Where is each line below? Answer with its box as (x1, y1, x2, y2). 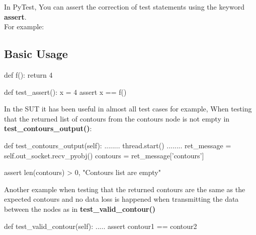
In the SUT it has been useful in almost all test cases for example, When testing (4, 103, 252, 114)
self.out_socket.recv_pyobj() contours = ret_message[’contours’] (4, 150, 204, 160)
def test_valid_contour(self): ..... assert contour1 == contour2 (4, 220, 197, 231)
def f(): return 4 (4, 69, 53, 80)
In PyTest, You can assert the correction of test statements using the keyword (4, 2, 245, 12)
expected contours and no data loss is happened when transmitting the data (4, 194, 239, 204)
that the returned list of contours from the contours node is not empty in (4, 113, 230, 124)
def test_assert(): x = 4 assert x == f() (4, 86, 127, 97)
